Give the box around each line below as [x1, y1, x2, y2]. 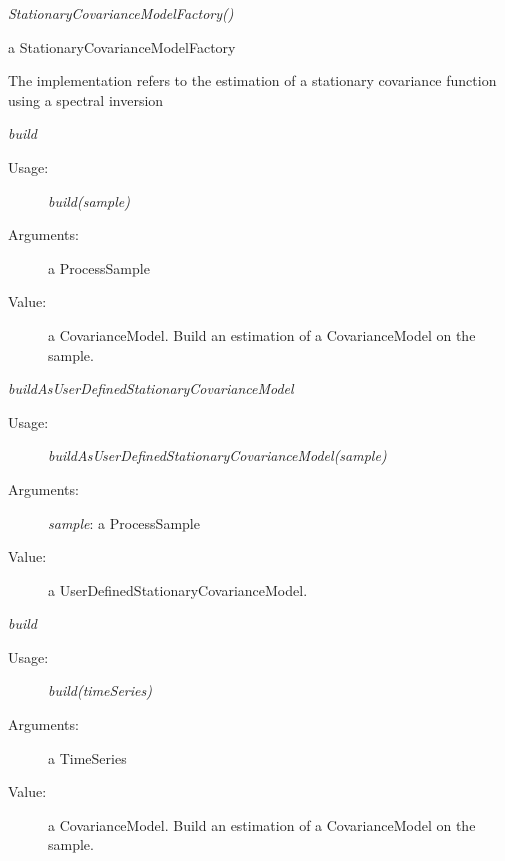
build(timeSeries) [48, 680, 152, 701]
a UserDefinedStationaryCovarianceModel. [48, 579, 308, 600]
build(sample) [48, 190, 130, 211]
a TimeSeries [48, 747, 127, 768]
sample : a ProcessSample [48, 512, 200, 533]
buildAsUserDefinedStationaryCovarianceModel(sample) [48, 445, 387, 466]
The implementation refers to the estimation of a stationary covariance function [8, 70, 497, 91]
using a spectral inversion [8, 89, 164, 110]
